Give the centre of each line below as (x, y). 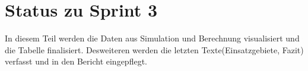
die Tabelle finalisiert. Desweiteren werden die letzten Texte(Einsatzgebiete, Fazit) (154, 49)
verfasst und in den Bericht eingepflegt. (76, 61)
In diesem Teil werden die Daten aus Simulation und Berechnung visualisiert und (152, 38)
